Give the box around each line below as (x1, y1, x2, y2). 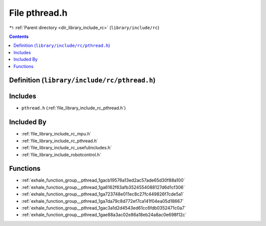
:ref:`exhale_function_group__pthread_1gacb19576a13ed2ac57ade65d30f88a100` (21, 177, 185, 183)
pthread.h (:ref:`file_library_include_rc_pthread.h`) (21, 105, 126, 111)
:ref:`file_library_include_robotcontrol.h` (21, 152, 101, 158)
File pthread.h (9, 7, 67, 18)
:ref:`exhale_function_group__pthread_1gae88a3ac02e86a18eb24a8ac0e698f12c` (21, 212, 187, 218)
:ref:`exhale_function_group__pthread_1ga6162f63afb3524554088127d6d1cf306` (21, 184, 185, 190)
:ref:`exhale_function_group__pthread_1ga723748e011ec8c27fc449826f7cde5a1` (21, 191, 184, 197)
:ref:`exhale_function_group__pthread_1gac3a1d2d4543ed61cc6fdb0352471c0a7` (21, 205, 186, 211)
